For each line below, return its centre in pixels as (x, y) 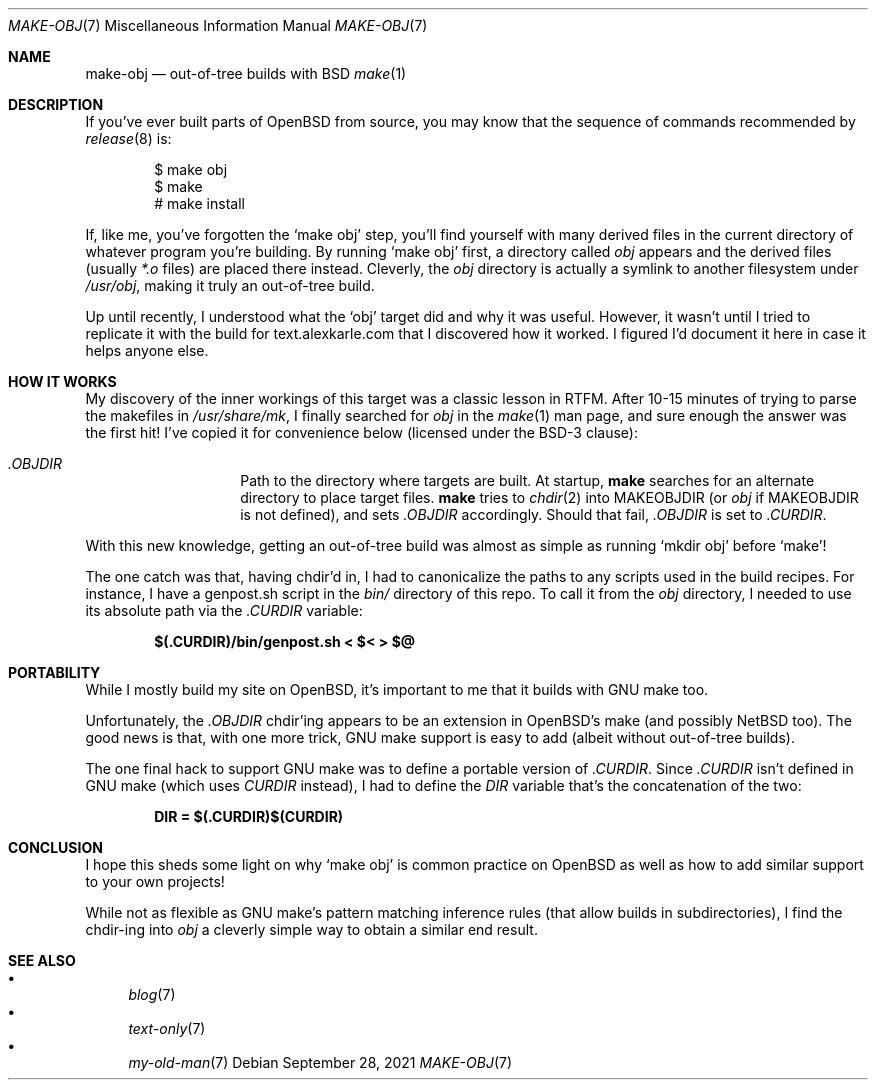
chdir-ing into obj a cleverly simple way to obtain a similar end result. (311, 929)
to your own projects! (155, 881)
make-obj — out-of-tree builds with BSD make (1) (246, 73)
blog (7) (152, 994)
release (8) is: (128, 138)
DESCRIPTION (56, 104)
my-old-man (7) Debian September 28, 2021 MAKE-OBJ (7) (320, 1062)
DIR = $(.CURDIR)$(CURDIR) (249, 816)
